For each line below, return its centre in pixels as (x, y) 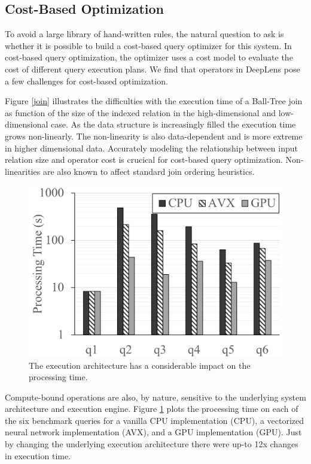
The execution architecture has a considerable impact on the (140, 365)
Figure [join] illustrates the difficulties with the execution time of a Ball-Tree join (154, 101)
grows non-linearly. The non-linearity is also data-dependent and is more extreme (154, 136)
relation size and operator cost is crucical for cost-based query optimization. (144, 160)
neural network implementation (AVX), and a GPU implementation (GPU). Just (153, 432)
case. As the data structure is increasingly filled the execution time (173, 124)
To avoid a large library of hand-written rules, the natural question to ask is (144, 34)
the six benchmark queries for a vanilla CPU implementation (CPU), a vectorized (155, 420)
